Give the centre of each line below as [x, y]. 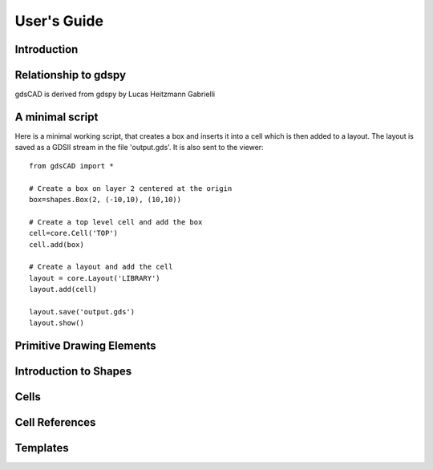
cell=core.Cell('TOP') [74, 233]
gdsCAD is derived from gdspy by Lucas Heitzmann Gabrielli [115, 94]
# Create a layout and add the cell [101, 267]
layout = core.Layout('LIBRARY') [95, 278]
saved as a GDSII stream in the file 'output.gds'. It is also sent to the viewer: [139, 148]
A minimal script [57, 117]
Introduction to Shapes [73, 372]
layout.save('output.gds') [82, 312]
